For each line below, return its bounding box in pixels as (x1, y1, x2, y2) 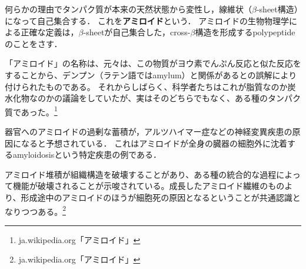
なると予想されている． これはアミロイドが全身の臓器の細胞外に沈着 (21, 137, 287, 149)
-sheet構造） (256, 3, 298, 15)
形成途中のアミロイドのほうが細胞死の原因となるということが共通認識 (21, 191, 292, 203)
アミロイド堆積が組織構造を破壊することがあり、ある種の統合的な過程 (5, 168, 277, 180)
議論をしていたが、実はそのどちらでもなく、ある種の (62, 92, 268, 104)
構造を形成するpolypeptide (195, 26, 295, 38)
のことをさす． (5, 37, 62, 49)
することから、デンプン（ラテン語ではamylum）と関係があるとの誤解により (5, 68, 297, 81)
